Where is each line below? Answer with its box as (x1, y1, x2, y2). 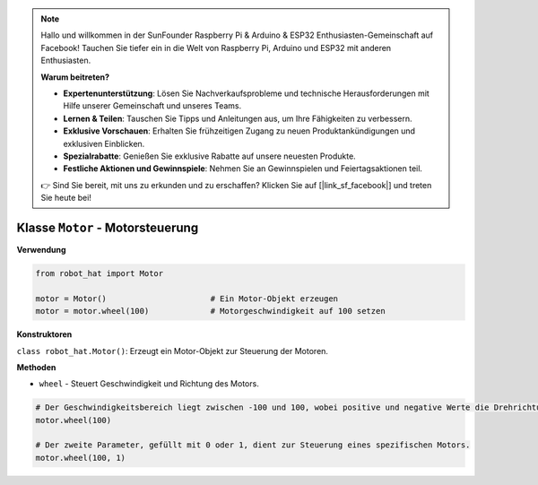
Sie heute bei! (40, 193, 91, 204)
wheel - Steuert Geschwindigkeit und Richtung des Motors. (39, 378, 259, 389)
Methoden (16, 361, 56, 372)
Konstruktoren (16, 329, 73, 340)
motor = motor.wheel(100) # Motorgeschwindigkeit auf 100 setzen (35, 306, 386, 316)
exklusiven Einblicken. (63, 138, 145, 149)
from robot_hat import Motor (35, 268, 164, 278)
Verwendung (16, 244, 66, 255)
